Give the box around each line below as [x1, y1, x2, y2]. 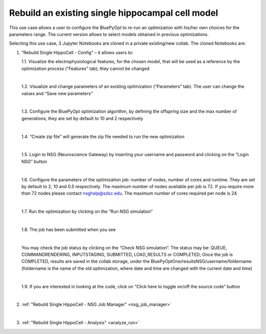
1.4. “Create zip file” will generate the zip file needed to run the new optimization [21, 134, 185, 139]
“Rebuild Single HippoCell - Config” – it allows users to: [21, 49, 133, 55]
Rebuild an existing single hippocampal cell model [9, 7, 219, 18]
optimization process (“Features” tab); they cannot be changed [21, 66, 150, 71]
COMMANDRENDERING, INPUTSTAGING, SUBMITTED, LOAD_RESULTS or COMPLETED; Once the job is [21, 252, 233, 258]
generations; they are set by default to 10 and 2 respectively [21, 115, 143, 121]
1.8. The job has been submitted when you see [21, 227, 116, 233]
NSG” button [21, 158, 47, 165]
